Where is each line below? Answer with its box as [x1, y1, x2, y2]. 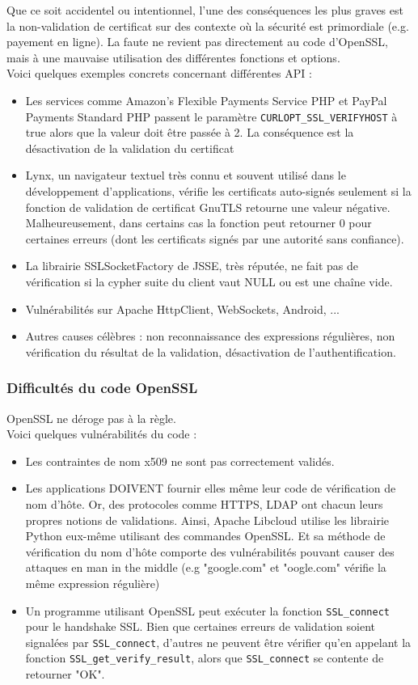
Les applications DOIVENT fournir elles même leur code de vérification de [25, 480, 396, 497]
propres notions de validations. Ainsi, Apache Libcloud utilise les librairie [25, 511, 390, 528]
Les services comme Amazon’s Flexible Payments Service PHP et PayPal [25, 91, 387, 108]
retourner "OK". [25, 666, 105, 683]
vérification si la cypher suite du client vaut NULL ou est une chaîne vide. [25, 273, 393, 290]
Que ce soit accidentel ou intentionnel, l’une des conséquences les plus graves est [6, 2, 403, 18]
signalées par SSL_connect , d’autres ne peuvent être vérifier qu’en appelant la [25, 633, 412, 650]
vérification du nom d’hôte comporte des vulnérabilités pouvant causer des [25, 543, 395, 560]
